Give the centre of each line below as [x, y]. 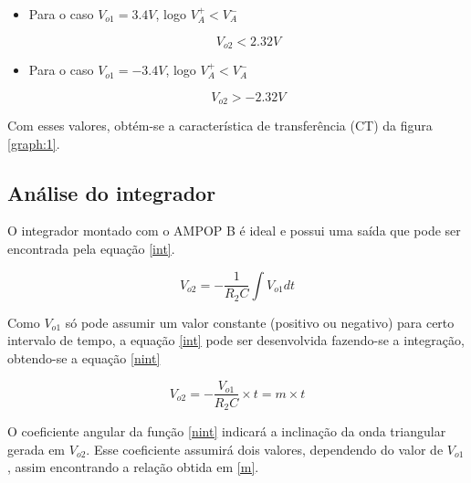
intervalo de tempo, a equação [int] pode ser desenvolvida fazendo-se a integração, [236, 340]
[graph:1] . [34, 143]
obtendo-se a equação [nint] [84, 357]
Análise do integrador [112, 192]
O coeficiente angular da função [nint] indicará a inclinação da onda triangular [227, 431]
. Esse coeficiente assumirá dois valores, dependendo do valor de [265, 449]
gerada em [37, 449]
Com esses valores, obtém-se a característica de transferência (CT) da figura [220, 126]
